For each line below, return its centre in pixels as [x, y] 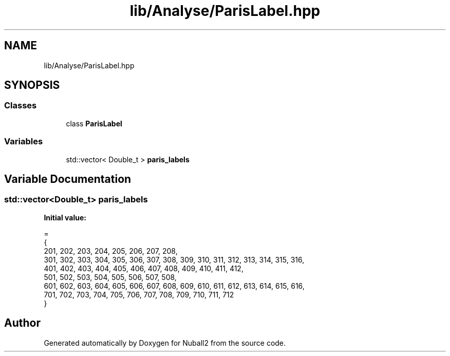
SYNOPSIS [32, 85]
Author [22, 323]
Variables [24, 142]
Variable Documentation [68, 179]
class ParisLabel [94, 123]
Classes [21, 106]
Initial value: [65, 217]
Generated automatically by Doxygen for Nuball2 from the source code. [165, 343]
